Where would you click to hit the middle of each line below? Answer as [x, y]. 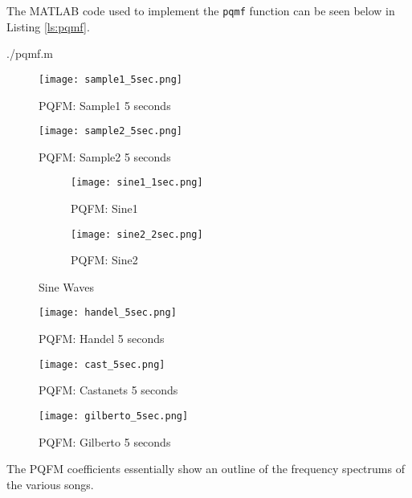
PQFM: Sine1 [104, 208]
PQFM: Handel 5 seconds [102, 339]
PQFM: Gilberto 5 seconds [105, 441]
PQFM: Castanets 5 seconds [108, 390]
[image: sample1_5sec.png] [110, 79]
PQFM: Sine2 [104, 260]
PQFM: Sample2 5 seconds [105, 156]
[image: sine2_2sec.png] [137, 234]
